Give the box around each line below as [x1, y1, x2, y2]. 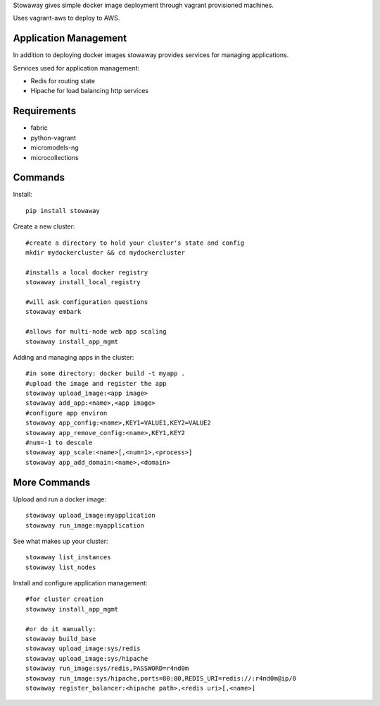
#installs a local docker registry [25, 268, 148, 276]
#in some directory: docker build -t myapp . [25, 370, 186, 377]
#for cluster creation [25, 595, 104, 603]
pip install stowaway [25, 207, 100, 214]
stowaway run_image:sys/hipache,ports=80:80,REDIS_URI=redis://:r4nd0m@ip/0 [25, 674, 297, 682]
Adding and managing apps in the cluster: [13, 353, 134, 361]
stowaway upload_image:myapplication [25, 511, 156, 520]
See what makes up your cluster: [13, 537, 108, 545]
